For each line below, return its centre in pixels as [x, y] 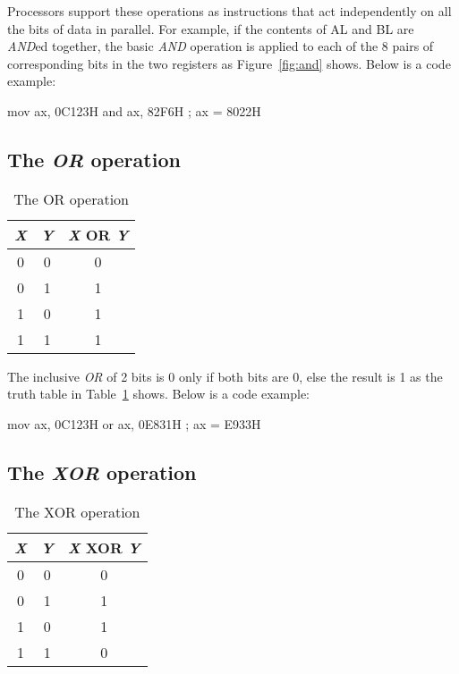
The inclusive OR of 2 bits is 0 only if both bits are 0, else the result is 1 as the [225, 376]
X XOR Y [104, 547]
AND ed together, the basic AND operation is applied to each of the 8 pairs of [221, 46]
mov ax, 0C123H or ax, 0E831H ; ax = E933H [134, 423]
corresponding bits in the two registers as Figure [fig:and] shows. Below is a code [229, 63]
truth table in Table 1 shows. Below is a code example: [158, 394]
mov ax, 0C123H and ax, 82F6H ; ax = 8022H [134, 110]
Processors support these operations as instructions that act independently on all [229, 11]
